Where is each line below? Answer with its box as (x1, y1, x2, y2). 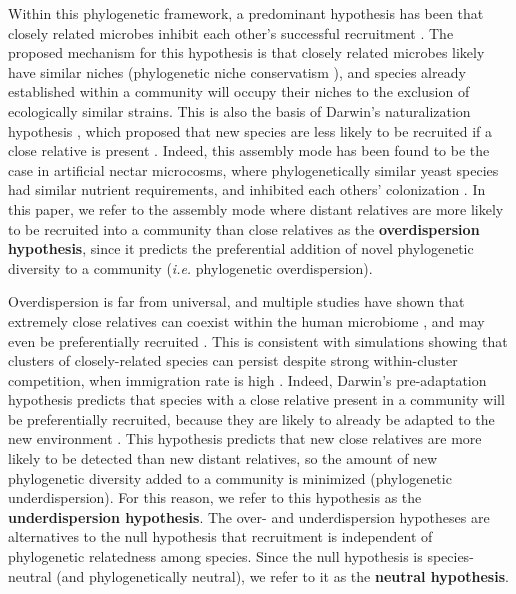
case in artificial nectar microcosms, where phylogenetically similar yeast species (8, 159, 499, 180)
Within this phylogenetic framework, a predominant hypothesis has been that (8, 3, 484, 23)
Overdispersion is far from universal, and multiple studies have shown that (8, 291, 465, 312)
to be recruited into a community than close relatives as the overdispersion (8, 218, 480, 239)
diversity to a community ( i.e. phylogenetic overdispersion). (8, 257, 373, 278)
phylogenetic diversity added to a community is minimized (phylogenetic (8, 467, 452, 488)
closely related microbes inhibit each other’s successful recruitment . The (8, 22, 454, 43)
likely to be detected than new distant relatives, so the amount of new (8, 448, 438, 469)
